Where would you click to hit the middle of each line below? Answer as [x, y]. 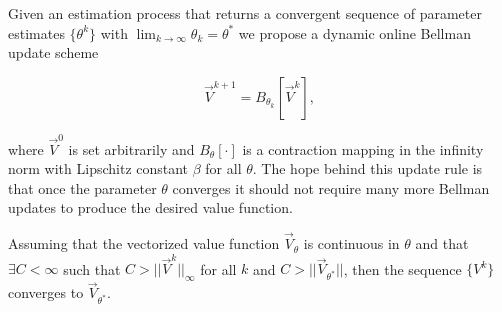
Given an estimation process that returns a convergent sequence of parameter [245, 13]
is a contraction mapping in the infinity [363, 148]
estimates [36, 32]
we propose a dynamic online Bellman [354, 32]
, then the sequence [402, 268]
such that [92, 268]
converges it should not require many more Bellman [331, 187]
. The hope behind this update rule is [367, 168]
